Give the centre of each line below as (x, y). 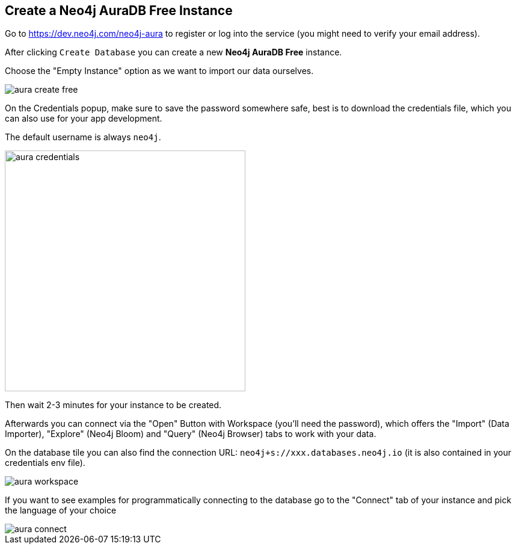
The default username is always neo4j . (83, 137)
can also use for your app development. (84, 119)
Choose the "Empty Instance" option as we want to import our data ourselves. (159, 71)
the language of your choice (61, 510)
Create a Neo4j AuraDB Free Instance (119, 11)
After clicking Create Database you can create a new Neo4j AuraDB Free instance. (174, 52)
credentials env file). (45, 463)
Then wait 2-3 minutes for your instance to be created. (113, 405)
